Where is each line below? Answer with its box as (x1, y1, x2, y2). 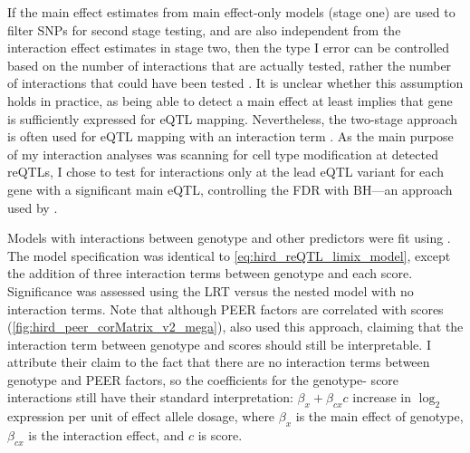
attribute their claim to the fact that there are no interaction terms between (7, 352, 430, 371)
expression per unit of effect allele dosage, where (7, 407, 275, 426)
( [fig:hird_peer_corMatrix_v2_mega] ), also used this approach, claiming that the (7, 317, 464, 336)
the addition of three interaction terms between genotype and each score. (7, 264, 413, 283)
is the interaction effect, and (28, 426, 185, 445)
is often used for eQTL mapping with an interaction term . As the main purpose (7, 127, 454, 146)
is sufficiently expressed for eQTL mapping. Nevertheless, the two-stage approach (7, 109, 458, 128)
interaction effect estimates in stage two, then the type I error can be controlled (7, 38, 450, 57)
